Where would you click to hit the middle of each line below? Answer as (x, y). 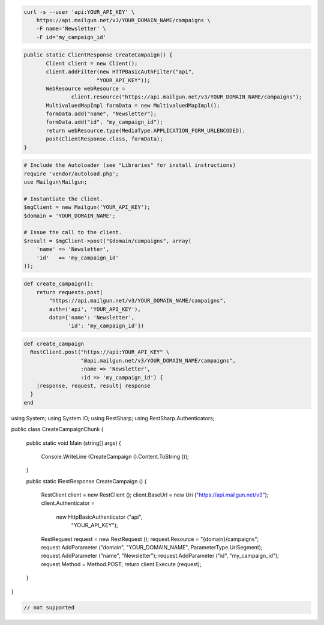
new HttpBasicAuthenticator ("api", (99, 517)
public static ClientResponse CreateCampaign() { (98, 55)
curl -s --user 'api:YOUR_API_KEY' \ (79, 12)
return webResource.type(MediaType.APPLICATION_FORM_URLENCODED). (145, 130)
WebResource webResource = (85, 88)
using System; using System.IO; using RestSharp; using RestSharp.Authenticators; (113, 418)
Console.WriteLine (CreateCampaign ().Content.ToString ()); (115, 456)
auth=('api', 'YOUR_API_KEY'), (95, 309)
